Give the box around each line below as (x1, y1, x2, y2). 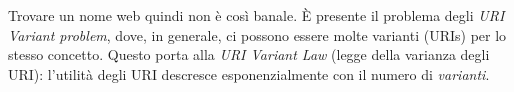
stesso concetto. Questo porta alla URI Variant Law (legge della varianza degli (8, 44, 490, 65)
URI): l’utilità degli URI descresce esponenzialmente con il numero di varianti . (8, 63, 490, 84)
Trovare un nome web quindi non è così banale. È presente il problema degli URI (8, 5, 505, 25)
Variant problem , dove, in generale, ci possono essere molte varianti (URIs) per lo (8, 24, 507, 45)
